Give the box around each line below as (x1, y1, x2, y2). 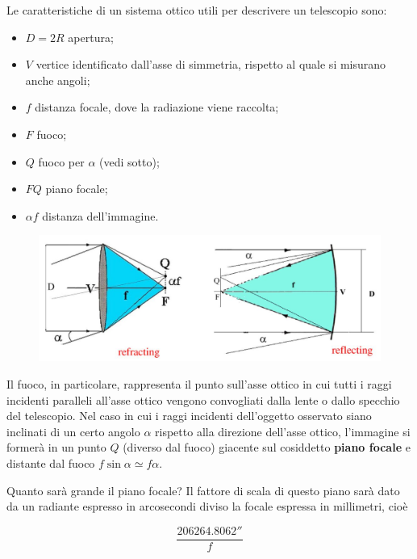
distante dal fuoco (6, 455, 95, 471)
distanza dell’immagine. (42, 207, 159, 224)
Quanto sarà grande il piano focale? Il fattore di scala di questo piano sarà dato (6, 481, 400, 498)
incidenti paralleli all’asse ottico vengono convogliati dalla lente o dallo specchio (6, 391, 400, 408)
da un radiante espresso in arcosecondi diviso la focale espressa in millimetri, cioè (6, 498, 408, 515)
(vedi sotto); (99, 153, 160, 170)
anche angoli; (25, 71, 90, 88)
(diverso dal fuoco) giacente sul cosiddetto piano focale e (123, 439, 411, 456)
